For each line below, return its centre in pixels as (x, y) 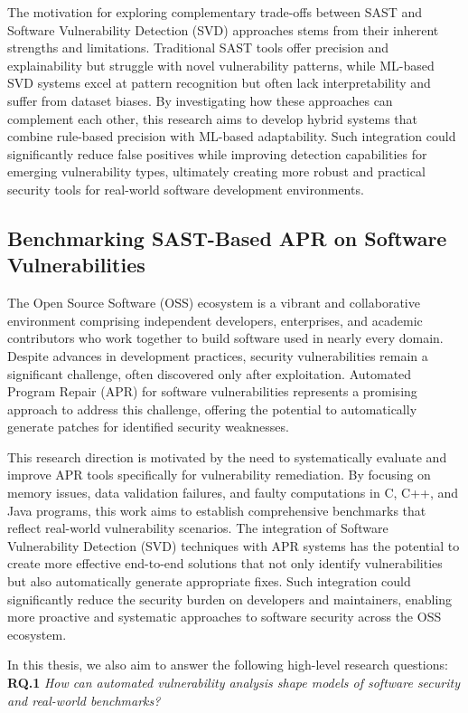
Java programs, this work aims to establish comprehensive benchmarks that (217, 510)
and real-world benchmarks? (84, 700)
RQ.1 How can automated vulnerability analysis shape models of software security (234, 682)
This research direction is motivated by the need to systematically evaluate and (227, 456)
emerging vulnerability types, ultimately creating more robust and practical (216, 171)
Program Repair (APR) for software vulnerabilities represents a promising (212, 391)
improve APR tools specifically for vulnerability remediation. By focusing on (219, 475)
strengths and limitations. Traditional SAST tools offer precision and (198, 48)
